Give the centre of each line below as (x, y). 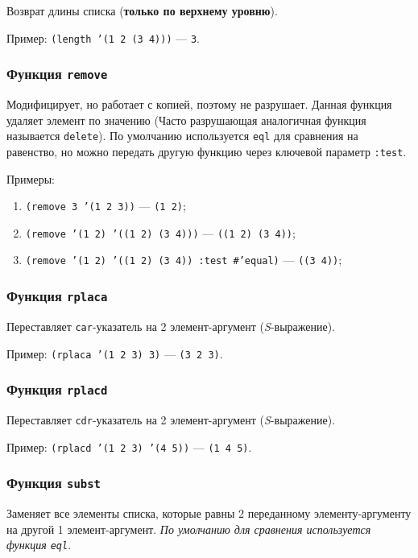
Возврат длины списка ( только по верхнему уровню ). (142, 10)
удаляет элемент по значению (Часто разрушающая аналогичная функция (186, 120)
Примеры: (31, 178)
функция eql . (39, 545)
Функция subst (54, 483)
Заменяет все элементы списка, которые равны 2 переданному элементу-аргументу (209, 513)
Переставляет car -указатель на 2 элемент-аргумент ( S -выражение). (171, 326)
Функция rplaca (57, 296)
